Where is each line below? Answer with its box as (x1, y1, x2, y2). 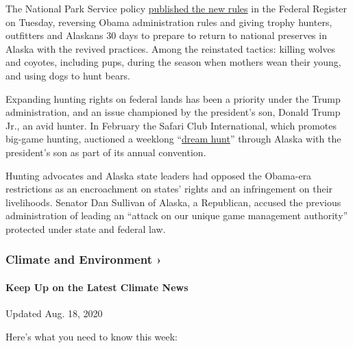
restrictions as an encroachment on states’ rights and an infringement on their (5, 182, 333, 196)
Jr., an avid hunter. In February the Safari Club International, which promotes (5, 118, 337, 132)
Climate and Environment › (5, 251, 162, 268)
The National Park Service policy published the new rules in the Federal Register (5, 1, 348, 15)
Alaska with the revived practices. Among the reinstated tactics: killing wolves (5, 41, 336, 55)
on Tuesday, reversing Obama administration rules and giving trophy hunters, (5, 14, 332, 29)
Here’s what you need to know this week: (5, 329, 178, 343)
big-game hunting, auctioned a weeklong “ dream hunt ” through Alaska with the (5, 132, 341, 146)
